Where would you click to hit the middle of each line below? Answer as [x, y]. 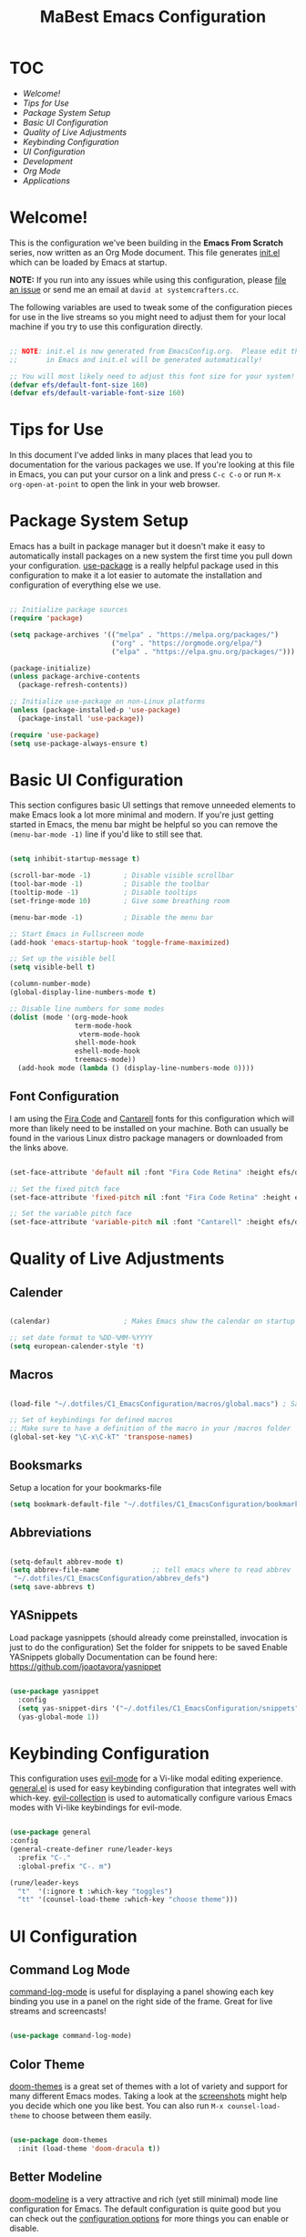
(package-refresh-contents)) [73, 685]
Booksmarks [46, 1466]
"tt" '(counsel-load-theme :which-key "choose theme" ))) [128, 1899]
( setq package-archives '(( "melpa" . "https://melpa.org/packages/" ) [144, 635]
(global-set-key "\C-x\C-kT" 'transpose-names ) [102, 1437]
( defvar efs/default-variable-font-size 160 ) [97, 393]
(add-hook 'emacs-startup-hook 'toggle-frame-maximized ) [120, 942]
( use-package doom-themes [58, 2140]
